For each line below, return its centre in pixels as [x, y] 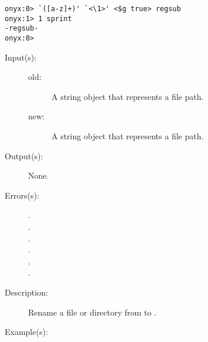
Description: [26, 292]
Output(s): [24, 155]
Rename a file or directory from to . [92, 312]
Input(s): [21, 57]
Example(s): [26, 332]
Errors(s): [22, 195]
